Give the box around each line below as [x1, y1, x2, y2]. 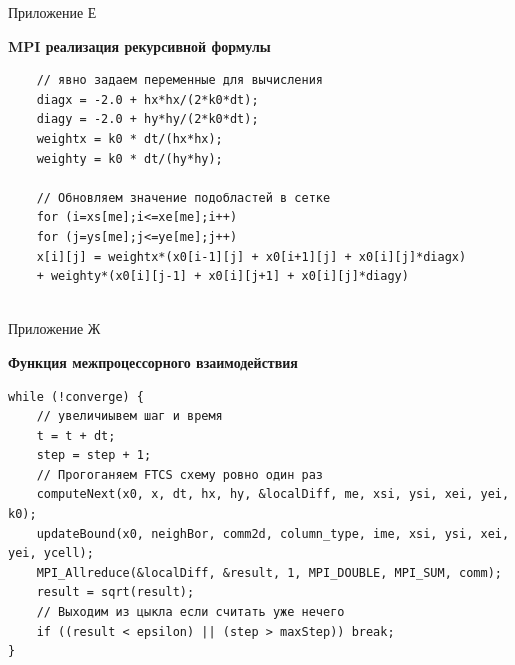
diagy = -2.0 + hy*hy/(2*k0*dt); [36, 112, 259, 127]
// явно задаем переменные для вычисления [36, 73, 323, 88]
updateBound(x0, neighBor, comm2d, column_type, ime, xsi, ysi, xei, [36, 526, 510, 541]
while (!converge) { [8, 389, 145, 404]
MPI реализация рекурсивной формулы [8, 35, 271, 56]
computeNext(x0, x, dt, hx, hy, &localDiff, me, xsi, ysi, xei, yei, [36, 487, 510, 502]
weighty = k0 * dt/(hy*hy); [36, 151, 223, 166]
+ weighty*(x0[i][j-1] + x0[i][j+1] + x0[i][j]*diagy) [36, 269, 409, 284]
